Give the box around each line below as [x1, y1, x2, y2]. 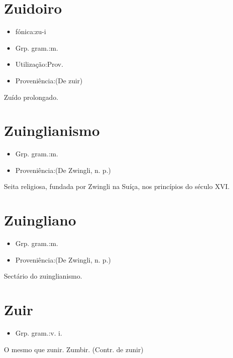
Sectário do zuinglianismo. [4, 271, 82, 281]
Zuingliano [4, 210, 77, 230]
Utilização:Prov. [15, 59, 63, 69]
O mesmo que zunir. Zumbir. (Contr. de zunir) [4, 344, 144, 354]
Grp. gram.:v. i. [15, 328, 62, 338]
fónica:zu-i [15, 26, 46, 37]
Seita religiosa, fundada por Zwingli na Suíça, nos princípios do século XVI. [4, 181, 230, 191]
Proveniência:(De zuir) [15, 75, 83, 85]
